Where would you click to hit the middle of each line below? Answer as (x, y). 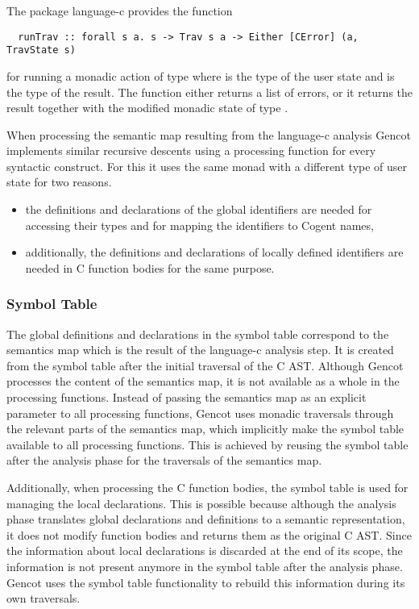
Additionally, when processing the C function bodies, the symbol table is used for (207, 487)
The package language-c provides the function (120, 10)
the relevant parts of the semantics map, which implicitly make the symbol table (205, 429)
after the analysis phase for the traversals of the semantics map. (164, 460)
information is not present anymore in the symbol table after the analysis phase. (205, 566)
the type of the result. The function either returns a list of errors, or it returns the (210, 92)
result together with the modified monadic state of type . (147, 108)
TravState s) (41, 50)
